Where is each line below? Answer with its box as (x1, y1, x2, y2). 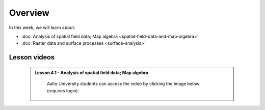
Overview (9, 7, 50, 18)
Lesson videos (9, 53, 55, 61)
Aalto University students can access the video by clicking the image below (47, 81, 200, 87)
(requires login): (47, 87, 79, 93)
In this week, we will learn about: (9, 25, 76, 30)
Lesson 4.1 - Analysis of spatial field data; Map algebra (34, 69, 149, 76)
